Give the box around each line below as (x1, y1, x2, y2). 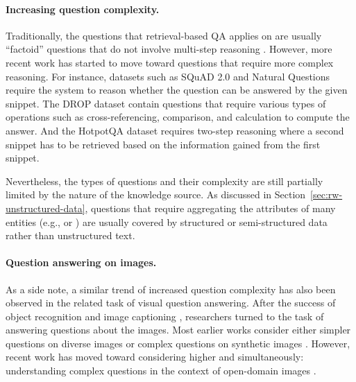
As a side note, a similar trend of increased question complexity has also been (6, 281, 336, 296)
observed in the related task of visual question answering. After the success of (6, 295, 336, 310)
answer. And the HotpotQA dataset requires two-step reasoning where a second (6, 123, 344, 137)
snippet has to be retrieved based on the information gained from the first (6, 137, 321, 151)
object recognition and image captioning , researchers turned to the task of (6, 309, 324, 323)
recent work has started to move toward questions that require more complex (6, 55, 334, 69)
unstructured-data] (6, 200, 85, 215)
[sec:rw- (310, 187, 343, 202)
